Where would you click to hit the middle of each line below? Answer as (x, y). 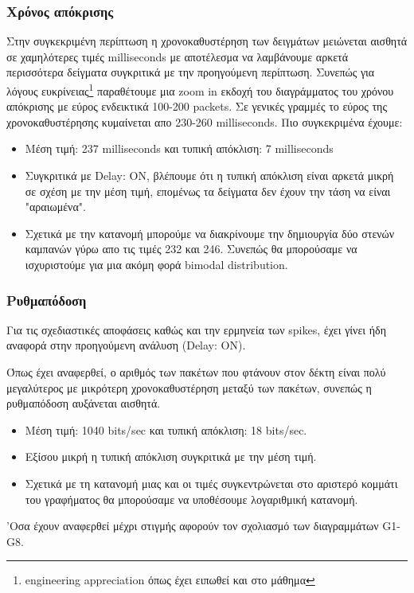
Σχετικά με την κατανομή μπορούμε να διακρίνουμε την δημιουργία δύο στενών (210, 233)
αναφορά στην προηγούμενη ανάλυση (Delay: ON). (126, 345)
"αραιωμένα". (55, 207)
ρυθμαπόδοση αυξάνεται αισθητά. (84, 403)
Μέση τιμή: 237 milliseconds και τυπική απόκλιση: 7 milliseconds (179, 148)
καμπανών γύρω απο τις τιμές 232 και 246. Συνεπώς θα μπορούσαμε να (191, 249)
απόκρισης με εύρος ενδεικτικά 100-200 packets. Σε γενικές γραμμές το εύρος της (197, 106)
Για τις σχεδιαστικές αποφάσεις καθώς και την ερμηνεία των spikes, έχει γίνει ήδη (196, 329)
